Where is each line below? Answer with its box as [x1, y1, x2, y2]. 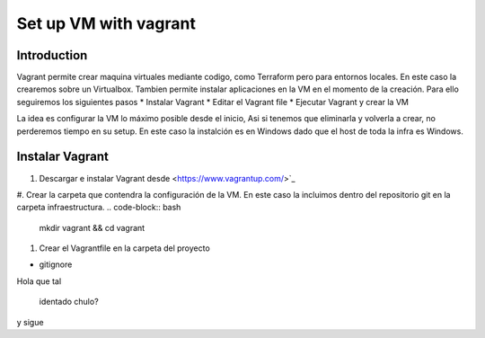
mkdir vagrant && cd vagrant [39, 222, 145, 233]
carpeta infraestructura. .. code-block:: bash [16, 202, 181, 213]
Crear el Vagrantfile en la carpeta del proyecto [39, 243, 210, 253]
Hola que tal [16, 275, 62, 287]
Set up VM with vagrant [16, 13, 197, 33]
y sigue [16, 316, 44, 327]
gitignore [39, 259, 73, 270]
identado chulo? [39, 297, 99, 307]
